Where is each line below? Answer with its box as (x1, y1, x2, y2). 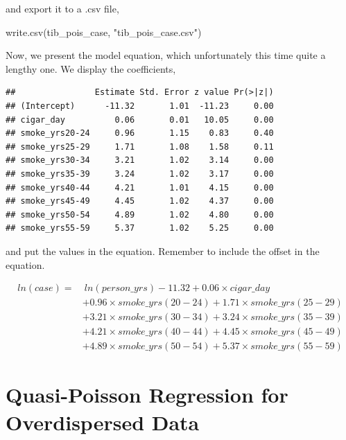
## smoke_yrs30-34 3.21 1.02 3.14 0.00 (6, 155, 274, 166)
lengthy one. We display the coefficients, (6, 61, 176, 76)
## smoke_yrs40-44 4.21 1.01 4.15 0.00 (6, 182, 274, 193)
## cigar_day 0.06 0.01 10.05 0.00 (6, 114, 274, 125)
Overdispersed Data (6, 407, 200, 436)
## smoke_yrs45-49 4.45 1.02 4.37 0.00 (6, 196, 274, 206)
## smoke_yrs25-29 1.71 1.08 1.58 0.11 (6, 141, 274, 152)
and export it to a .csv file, (6, 1, 119, 15)
